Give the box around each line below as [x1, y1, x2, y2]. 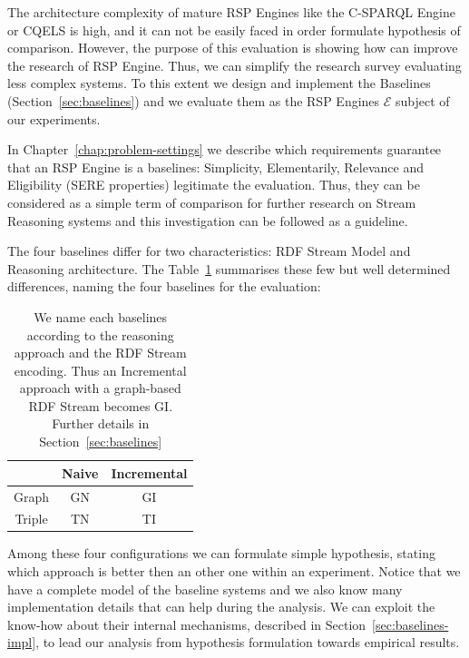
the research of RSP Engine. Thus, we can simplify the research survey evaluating [7, 55, 462, 74]
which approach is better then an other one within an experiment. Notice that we [7, 562, 461, 581]
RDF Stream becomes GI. [28, 396, 173, 415]
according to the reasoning [26, 325, 174, 344]
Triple [15, 509, 48, 528]
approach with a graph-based [19, 378, 181, 398]
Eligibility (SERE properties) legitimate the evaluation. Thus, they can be [7, 175, 420, 194]
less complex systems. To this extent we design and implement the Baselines [7, 74, 431, 93]
